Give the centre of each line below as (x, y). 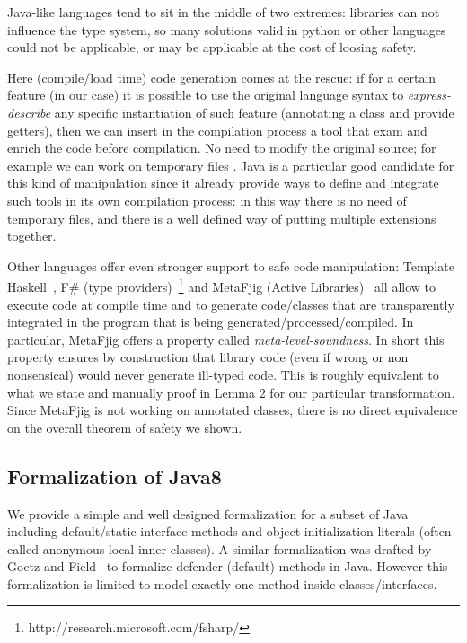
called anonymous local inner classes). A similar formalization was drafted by (220, 548)
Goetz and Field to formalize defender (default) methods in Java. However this (228, 566)
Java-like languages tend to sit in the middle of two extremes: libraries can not (224, 12)
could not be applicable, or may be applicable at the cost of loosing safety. (212, 47)
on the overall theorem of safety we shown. (125, 427)
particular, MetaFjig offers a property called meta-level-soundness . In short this (226, 339)
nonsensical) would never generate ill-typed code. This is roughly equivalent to (223, 374)
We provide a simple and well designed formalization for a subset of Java (208, 513)
